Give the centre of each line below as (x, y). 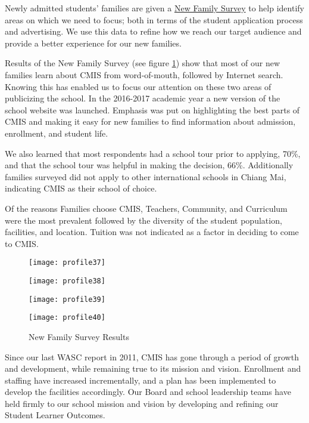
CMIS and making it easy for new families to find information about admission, (150, 121)
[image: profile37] (67, 263)
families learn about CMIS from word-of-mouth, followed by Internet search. (144, 74)
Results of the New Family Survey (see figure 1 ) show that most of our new (143, 63)
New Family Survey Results (79, 336)
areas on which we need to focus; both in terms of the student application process (154, 19)
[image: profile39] (67, 299)
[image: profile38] (67, 281)
